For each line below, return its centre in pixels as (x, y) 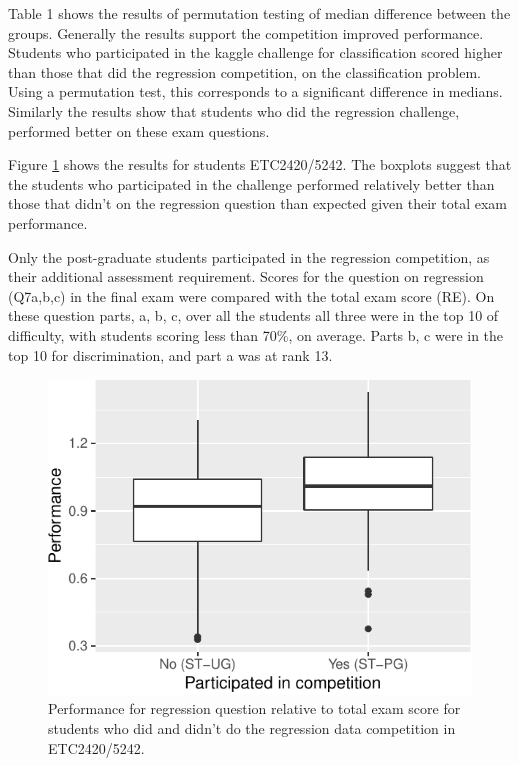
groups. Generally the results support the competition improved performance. (246, 32)
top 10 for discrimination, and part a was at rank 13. (170, 354)
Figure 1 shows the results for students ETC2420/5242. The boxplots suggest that (260, 164)
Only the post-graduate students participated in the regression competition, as (249, 256)
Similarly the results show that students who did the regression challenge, (234, 110)
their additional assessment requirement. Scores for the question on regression (246, 276)
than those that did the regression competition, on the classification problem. (245, 71)
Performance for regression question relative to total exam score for (254, 708)
